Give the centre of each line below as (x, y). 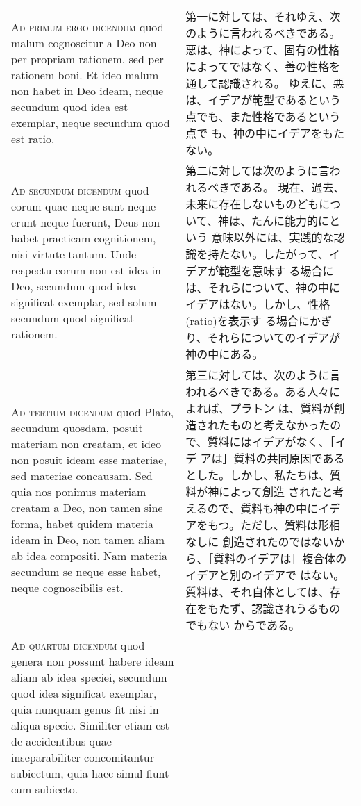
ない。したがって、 (279, 254)
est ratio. (33, 139)
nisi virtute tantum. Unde (74, 254)
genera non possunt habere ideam (93, 661)
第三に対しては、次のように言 (263, 375)
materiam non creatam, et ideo (86, 444)
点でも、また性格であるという (263, 116)
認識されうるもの (296, 608)
